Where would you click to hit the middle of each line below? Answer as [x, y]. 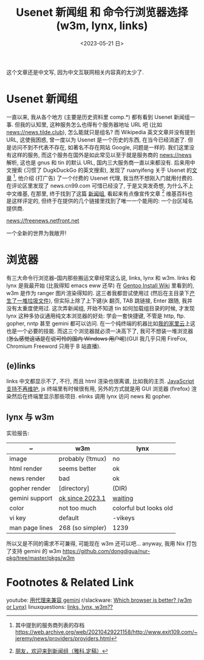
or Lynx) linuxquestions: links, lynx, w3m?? [60, 607]
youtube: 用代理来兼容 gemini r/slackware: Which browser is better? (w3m [99, 600]
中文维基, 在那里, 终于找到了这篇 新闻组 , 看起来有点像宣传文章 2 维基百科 [97, 193]
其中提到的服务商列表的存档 [50, 625]
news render [27, 478]
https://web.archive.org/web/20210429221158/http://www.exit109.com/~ [106, 631]
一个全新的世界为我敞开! [36, 233]
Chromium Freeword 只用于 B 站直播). [54, 346]
